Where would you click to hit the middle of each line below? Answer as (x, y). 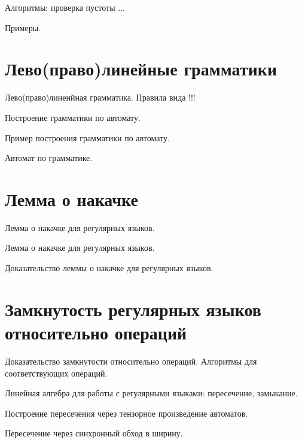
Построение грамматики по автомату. (73, 117)
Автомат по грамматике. (49, 158)
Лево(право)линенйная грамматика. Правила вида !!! (100, 97)
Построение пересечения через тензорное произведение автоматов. (126, 413)
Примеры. (23, 27)
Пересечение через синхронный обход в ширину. (94, 433)
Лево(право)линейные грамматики (141, 69)
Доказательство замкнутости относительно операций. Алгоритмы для (131, 361)
